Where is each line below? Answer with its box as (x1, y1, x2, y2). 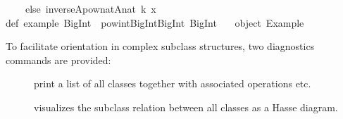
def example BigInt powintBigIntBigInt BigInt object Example (6, 15, 304, 30)
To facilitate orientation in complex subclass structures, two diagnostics (6, 39, 315, 54)
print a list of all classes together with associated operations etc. (34, 76, 311, 91)
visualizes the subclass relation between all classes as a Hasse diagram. (34, 99, 338, 114)
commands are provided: (6, 52, 111, 67)
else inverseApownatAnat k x (25, 1, 156, 15)
